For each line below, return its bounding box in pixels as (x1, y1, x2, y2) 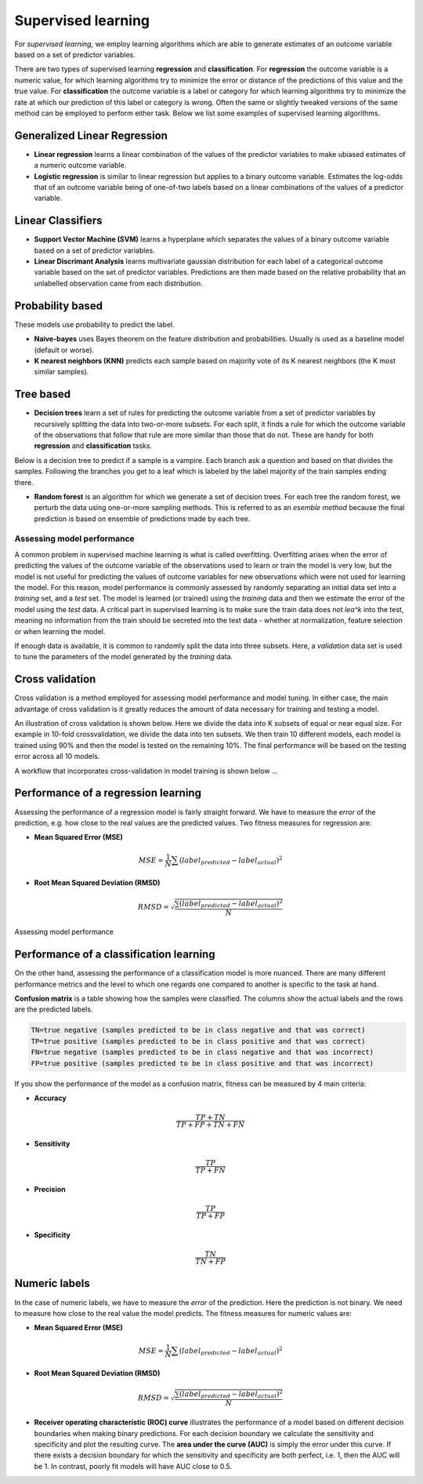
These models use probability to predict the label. (14, 319, 175, 329)
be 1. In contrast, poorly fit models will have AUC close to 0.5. (34, 1461, 233, 1471)
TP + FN (195, 1166, 226, 1175)
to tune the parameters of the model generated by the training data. (14, 652, 233, 662)
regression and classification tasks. (34, 441, 153, 450)
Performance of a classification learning (14, 948, 215, 961)
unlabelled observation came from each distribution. (34, 279, 204, 288)
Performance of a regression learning (14, 786, 201, 800)
